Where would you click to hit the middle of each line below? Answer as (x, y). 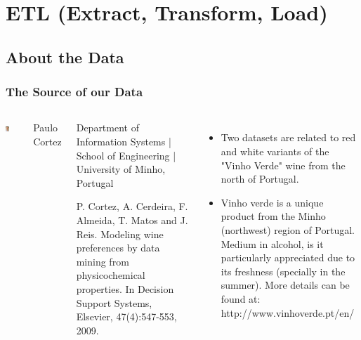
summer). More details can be (285, 285)
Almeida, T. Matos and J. (132, 220)
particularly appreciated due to (288, 257)
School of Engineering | (126, 155)
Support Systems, (114, 302)
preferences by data (118, 248)
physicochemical (111, 275)
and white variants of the (275, 151)
